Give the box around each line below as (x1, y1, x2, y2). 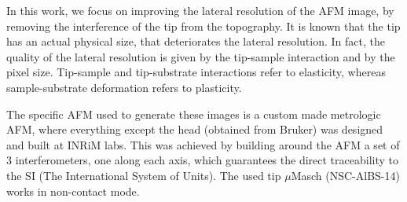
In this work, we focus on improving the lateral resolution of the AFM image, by (6, 2, 394, 18)
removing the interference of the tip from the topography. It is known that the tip (6, 17, 401, 34)
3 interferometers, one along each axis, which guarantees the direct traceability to (6, 152, 398, 168)
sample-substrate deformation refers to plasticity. (6, 79, 242, 95)
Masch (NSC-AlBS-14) (291, 167, 400, 183)
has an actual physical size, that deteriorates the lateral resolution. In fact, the (6, 33, 385, 50)
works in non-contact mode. (6, 182, 140, 199)
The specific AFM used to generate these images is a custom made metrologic (6, 105, 381, 122)
